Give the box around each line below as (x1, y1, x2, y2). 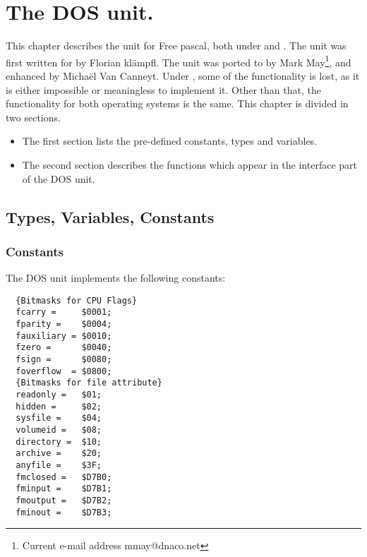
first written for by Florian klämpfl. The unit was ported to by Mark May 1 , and (6, 52, 351, 69)
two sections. (6, 109, 61, 124)
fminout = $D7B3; (16, 507, 112, 517)
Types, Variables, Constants (6, 205, 215, 227)
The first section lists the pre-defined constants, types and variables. (22, 133, 318, 148)
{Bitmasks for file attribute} (16, 378, 162, 388)
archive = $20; (16, 448, 102, 459)
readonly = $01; (16, 389, 102, 400)
